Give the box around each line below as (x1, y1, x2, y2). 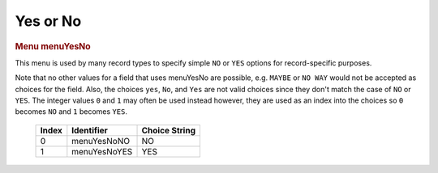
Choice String (141, 124, 196, 136)
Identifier (71, 124, 109, 136)
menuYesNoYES (71, 146, 133, 157)
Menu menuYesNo (15, 40, 91, 52)
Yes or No (15, 12, 82, 30)
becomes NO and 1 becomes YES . (15, 107, 127, 116)
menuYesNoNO (71, 135, 130, 146)
